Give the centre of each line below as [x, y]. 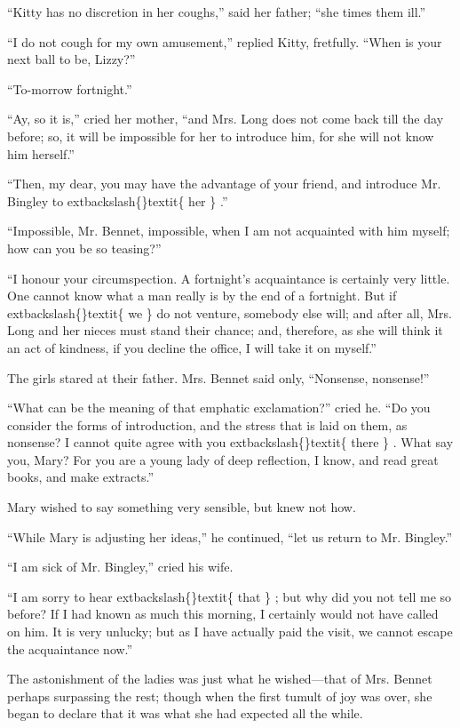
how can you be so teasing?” [84, 248]
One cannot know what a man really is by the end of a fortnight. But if [202, 296]
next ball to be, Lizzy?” [71, 59]
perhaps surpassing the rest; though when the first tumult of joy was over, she [220, 696]
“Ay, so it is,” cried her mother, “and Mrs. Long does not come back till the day [226, 119]
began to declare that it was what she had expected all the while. [185, 713]
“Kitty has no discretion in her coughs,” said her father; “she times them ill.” [217, 12]
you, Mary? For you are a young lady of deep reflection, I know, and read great [223, 459]
